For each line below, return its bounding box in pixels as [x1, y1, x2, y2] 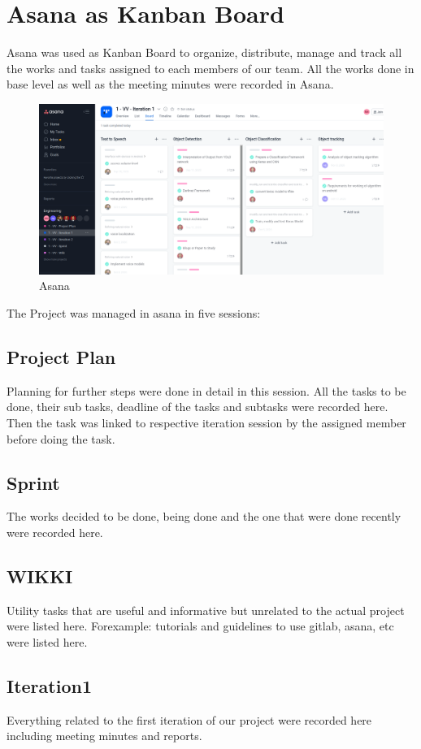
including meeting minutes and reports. [7, 727, 202, 744]
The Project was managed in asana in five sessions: [7, 305, 261, 322]
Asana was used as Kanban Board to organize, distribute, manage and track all [7, 44, 402, 61]
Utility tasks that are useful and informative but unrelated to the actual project [7, 601, 405, 618]
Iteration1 [7, 673, 92, 698]
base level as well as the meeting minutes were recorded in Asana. [7, 76, 334, 93]
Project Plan [7, 344, 116, 369]
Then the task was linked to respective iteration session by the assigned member [7, 414, 406, 431]
